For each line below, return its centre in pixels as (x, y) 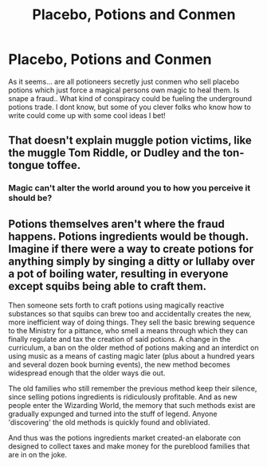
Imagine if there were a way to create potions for (131, 249)
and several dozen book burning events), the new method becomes (120, 365)
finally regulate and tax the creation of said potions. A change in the (120, 339)
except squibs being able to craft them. (108, 286)
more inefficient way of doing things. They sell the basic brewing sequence (132, 322)
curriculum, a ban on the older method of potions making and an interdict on (133, 347)
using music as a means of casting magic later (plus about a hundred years (132, 356)
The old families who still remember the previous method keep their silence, (133, 389)
